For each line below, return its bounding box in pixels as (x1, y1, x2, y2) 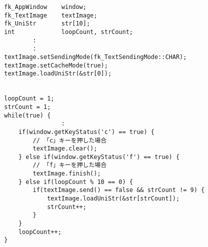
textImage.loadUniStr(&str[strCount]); (47, 195, 180, 202)
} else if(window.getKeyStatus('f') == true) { (18, 153, 180, 160)
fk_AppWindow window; (4, 3, 86, 10)
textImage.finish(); (32, 170, 101, 177)
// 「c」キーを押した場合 (32, 136, 107, 144)
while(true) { (4, 111, 51, 119)
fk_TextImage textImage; (4, 11, 97, 19)
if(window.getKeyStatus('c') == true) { (18, 128, 154, 135)
